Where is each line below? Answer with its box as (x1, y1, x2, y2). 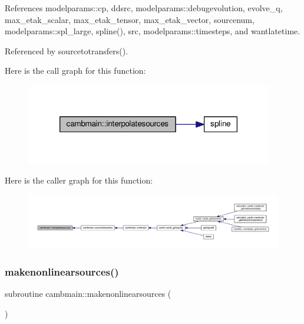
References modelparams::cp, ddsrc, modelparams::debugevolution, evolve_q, (5, 2, 283, 14)
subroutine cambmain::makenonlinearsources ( (5, 287, 171, 300)
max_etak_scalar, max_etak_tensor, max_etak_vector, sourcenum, (5, 13, 255, 25)
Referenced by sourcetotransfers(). (5, 44, 128, 57)
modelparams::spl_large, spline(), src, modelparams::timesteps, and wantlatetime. (5, 25, 300, 37)
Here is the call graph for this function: (5, 64, 146, 77)
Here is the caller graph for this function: (5, 174, 153, 186)
